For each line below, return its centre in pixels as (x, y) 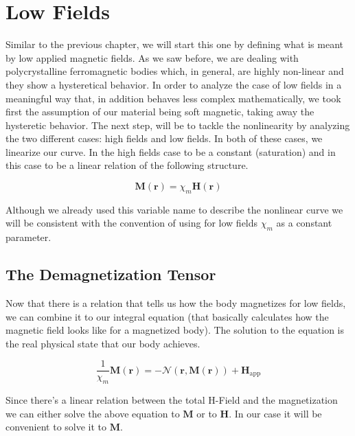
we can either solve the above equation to (93, 413)
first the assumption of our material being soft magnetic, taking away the (160, 112)
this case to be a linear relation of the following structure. (127, 165)
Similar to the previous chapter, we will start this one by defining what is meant (175, 44)
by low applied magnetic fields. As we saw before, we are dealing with (152, 57)
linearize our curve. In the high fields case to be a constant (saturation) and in (171, 151)
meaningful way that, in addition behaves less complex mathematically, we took (173, 98)
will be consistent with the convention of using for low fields (132, 223)
